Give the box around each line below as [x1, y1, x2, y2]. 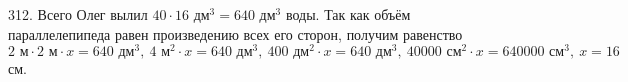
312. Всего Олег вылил [8, 4, 148, 24]
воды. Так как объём [285, 4, 411, 24]
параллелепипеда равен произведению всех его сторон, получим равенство [8, 23, 463, 44]
